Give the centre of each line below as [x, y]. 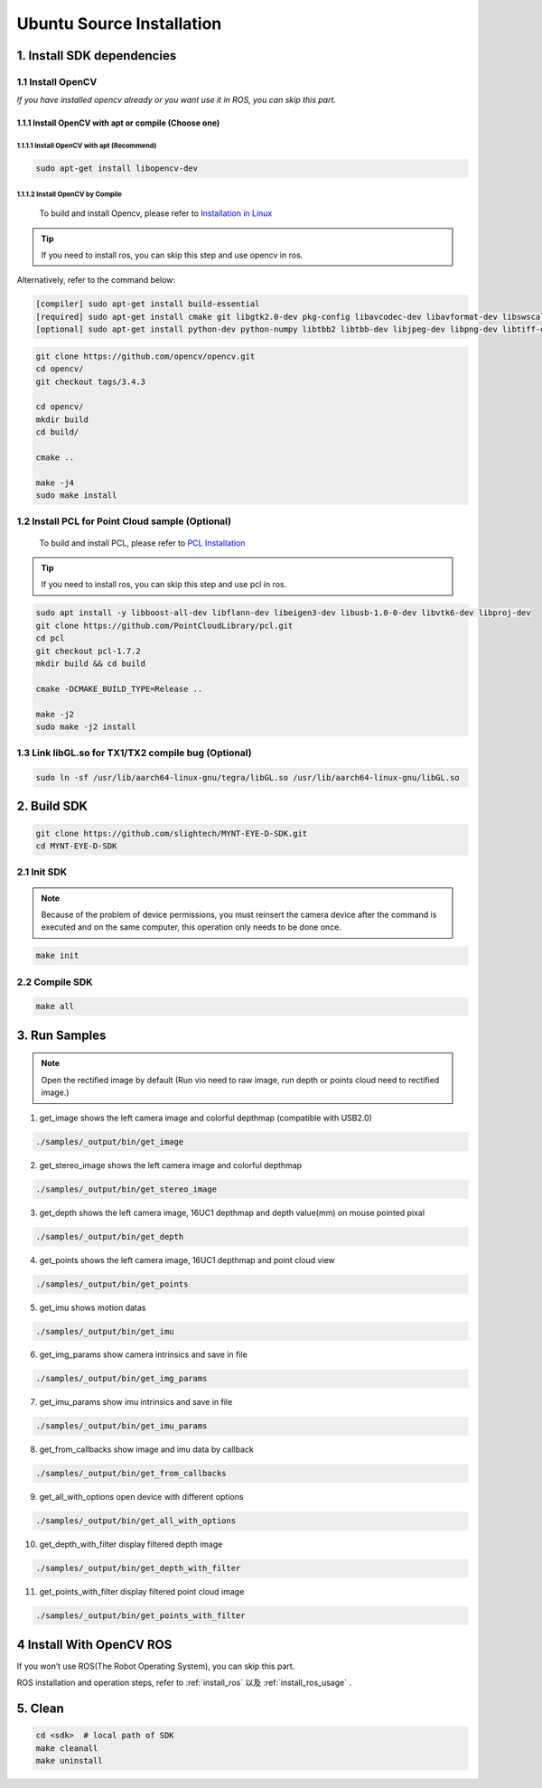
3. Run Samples [61, 1035]
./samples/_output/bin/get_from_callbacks [131, 1474]
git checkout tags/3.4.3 [91, 381]
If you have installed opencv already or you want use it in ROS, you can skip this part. [177, 100]
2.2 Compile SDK [55, 982]
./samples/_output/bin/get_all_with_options [136, 1521]
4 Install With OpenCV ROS [94, 1644]
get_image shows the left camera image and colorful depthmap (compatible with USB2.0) [206, 1118]
